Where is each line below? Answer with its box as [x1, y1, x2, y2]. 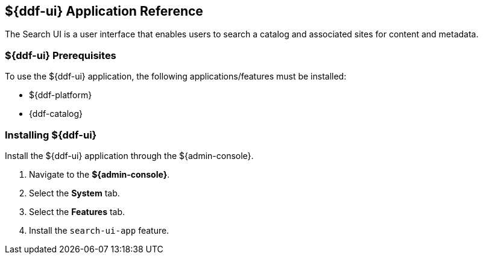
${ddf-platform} [29, 90, 92, 101]
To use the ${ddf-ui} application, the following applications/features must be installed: [5, 71, 347, 82]
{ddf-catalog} [29, 108, 83, 119]
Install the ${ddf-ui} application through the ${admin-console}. [5, 150, 254, 161]
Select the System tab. [29, 187, 120, 198]
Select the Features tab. [29, 206, 125, 217]
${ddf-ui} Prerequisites [5, 49, 116, 61]
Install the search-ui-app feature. [29, 225, 169, 236]
